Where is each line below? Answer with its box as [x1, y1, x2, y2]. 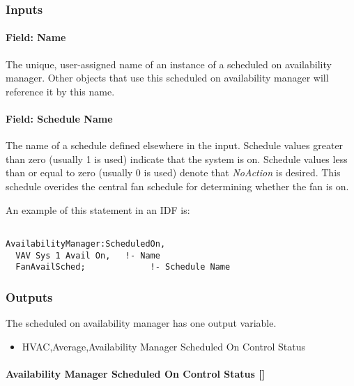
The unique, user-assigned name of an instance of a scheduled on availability [6, 56, 332, 71]
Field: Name [6, 30, 66, 45]
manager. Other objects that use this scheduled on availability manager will [6, 70, 329, 85]
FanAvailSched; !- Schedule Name [15, 262, 231, 272]
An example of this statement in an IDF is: [6, 202, 190, 217]
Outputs [6, 288, 53, 305]
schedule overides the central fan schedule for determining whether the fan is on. [6, 179, 349, 193]
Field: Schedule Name [6, 111, 113, 126]
